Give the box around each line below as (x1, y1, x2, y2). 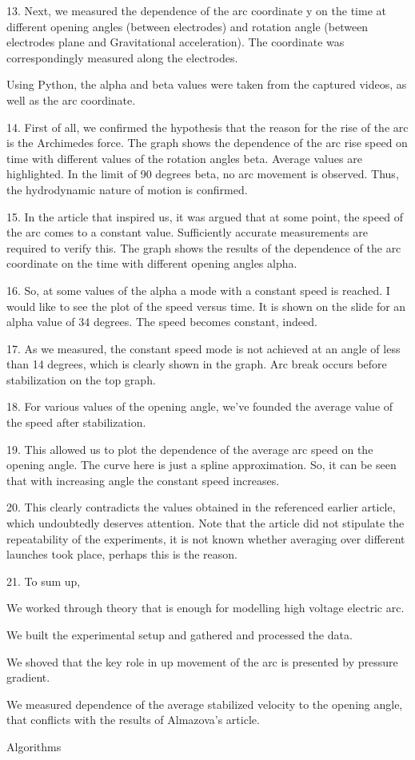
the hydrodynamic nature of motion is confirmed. (6, 181, 248, 197)
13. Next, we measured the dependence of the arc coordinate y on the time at (6, 2, 386, 18)
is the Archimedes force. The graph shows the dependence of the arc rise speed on (6, 134, 408, 151)
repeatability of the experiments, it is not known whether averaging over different (6, 530, 405, 547)
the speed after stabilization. (6, 414, 146, 431)
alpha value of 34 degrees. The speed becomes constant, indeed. (6, 313, 317, 330)
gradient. (6, 669, 50, 686)
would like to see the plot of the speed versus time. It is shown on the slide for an (6, 297, 406, 314)
